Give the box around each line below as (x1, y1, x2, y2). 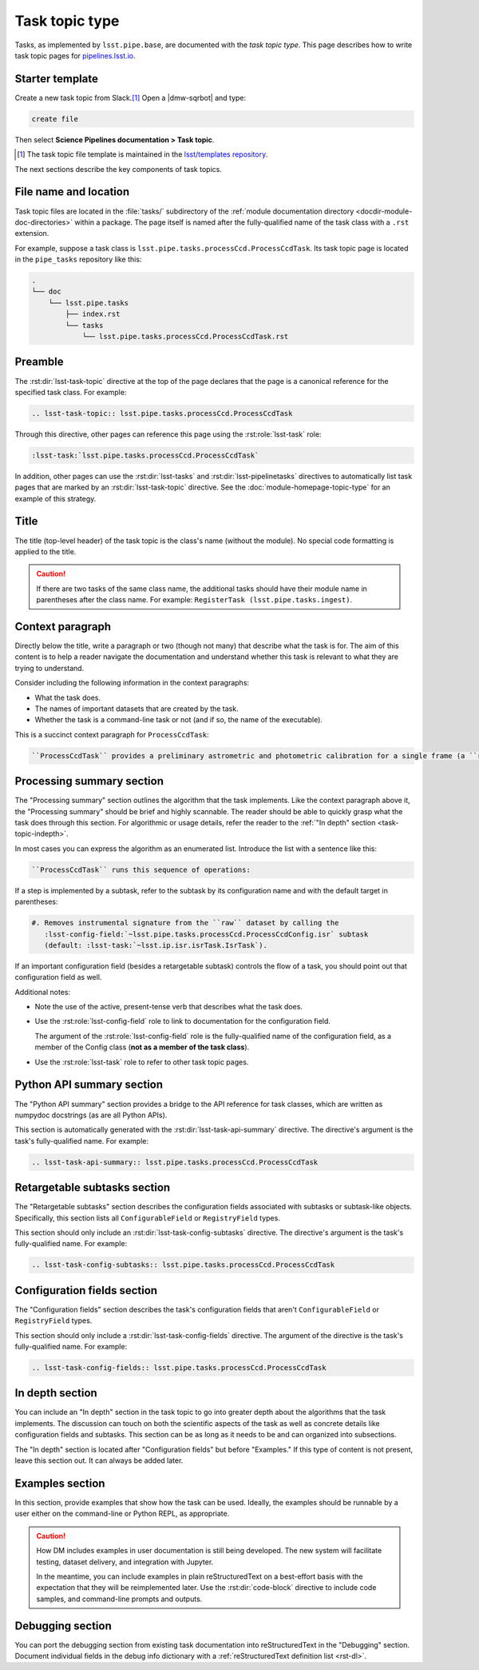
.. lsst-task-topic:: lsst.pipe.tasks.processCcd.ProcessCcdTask (31, 409, 293, 417)
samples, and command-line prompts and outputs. (36, 1594, 203, 1604)
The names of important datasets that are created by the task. (34, 704, 239, 713)
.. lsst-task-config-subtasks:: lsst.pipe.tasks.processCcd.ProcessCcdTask (31, 1260, 335, 1269)
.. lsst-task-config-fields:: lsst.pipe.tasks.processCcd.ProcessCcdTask (31, 1363, 327, 1372)
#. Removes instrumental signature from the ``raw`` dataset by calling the (31, 918, 339, 928)
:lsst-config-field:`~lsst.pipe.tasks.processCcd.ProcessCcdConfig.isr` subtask (44, 929, 369, 939)
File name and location (14, 185, 130, 199)
